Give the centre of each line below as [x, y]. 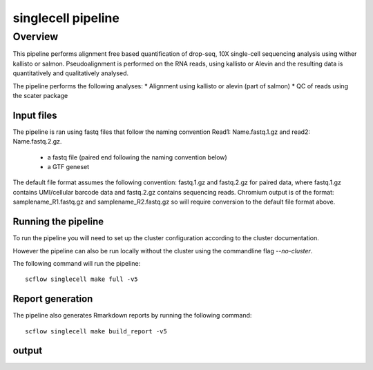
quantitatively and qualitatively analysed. [71, 73]
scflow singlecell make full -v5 [82, 279]
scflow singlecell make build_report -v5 [96, 331]
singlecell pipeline [66, 18]
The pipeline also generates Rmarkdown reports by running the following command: [132, 315]
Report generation [53, 299]
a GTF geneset [68, 167]
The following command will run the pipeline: [77, 263]
